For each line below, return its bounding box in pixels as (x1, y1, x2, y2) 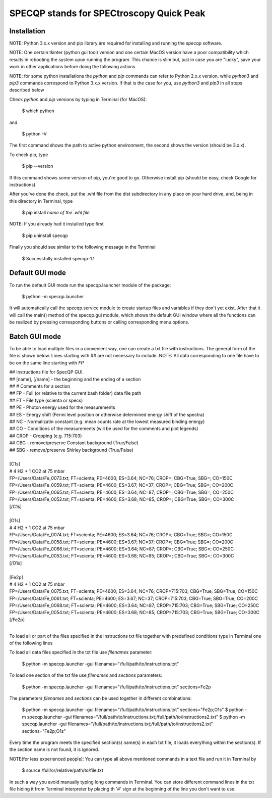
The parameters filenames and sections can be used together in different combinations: (9, 695, 192, 701)
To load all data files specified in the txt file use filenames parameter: (9, 649, 153, 655)
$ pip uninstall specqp (22, 232, 68, 239)
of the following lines (9, 640, 53, 646)
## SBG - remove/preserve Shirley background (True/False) (9, 447, 133, 453)
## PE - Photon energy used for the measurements (9, 404, 115, 410)
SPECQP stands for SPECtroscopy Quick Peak (9, 8, 206, 19)
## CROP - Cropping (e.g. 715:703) (9, 433, 82, 439)
